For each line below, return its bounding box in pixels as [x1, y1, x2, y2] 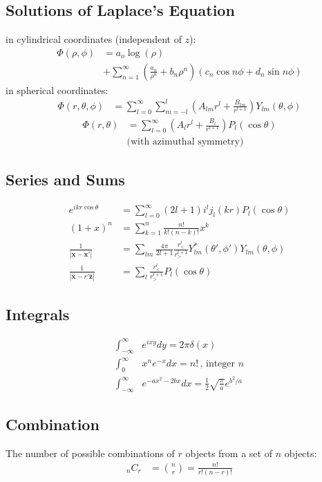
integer [205, 359, 236, 369]
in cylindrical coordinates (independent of [6, 32, 182, 46]
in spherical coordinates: [6, 82, 108, 97]
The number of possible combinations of [6, 445, 175, 460]
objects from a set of [185, 445, 272, 460]
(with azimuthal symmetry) [126, 137, 244, 147]
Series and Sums [6, 169, 125, 190]
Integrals [6, 303, 70, 324]
